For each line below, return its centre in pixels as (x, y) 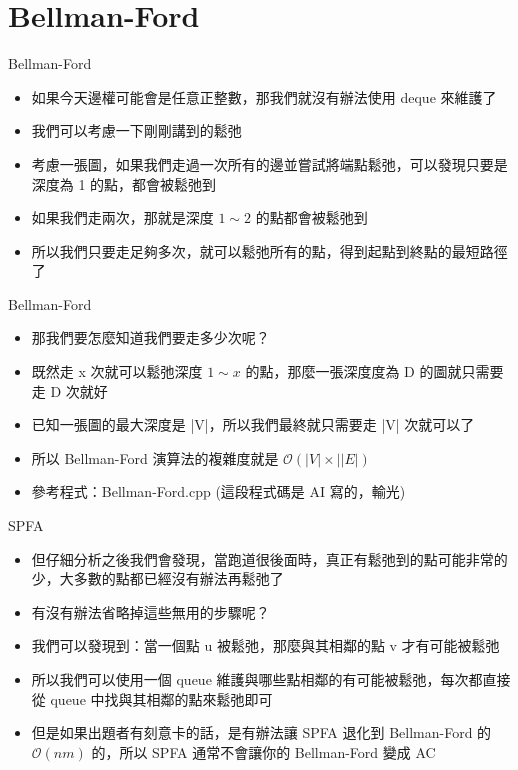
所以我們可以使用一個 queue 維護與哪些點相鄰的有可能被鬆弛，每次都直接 (271, 679)
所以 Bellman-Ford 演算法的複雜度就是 (155, 457)
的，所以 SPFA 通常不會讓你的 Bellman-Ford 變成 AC (263, 751)
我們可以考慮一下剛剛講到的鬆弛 (136, 130)
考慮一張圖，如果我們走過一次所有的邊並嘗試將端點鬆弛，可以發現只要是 (269, 163)
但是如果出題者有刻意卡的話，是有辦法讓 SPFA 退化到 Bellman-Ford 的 (261, 732)
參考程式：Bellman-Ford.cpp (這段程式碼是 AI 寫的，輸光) (218, 491)
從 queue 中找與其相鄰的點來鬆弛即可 (152, 698)
